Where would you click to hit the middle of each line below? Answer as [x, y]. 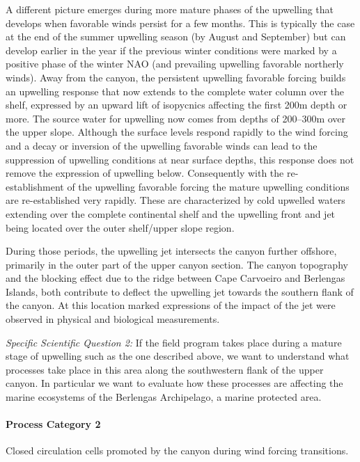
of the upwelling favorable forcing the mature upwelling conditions [208, 186]
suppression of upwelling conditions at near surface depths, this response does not [180, 159]
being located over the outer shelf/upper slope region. [120, 227]
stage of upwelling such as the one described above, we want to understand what [178, 356]
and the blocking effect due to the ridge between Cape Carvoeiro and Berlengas [175, 278]
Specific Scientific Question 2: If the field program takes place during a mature [174, 342]
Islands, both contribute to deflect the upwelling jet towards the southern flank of [180, 291]
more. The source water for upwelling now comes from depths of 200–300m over [176, 118]
